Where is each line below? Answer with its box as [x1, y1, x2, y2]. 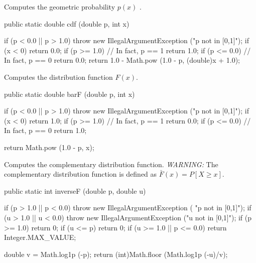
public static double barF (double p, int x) [4, 88, 135, 99]
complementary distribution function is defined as [4, 169, 157, 179]
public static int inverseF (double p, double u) [4, 185, 146, 196]
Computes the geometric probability [4, 2, 115, 12]
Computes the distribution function [4, 71, 113, 82]
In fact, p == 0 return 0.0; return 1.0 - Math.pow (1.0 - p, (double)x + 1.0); [4, 55, 240, 65]
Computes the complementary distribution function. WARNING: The [4, 159, 218, 169]
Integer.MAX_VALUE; [4, 232, 76, 242]
